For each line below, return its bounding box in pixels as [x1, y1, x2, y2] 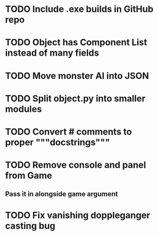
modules [5, 103, 42, 115]
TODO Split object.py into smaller [5, 93, 146, 104]
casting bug [5, 220, 56, 232]
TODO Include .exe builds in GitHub [5, 3, 154, 15]
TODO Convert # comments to [5, 126, 132, 137]
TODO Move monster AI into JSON [5, 70, 149, 81]
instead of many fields [5, 47, 99, 59]
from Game [5, 170, 52, 181]
